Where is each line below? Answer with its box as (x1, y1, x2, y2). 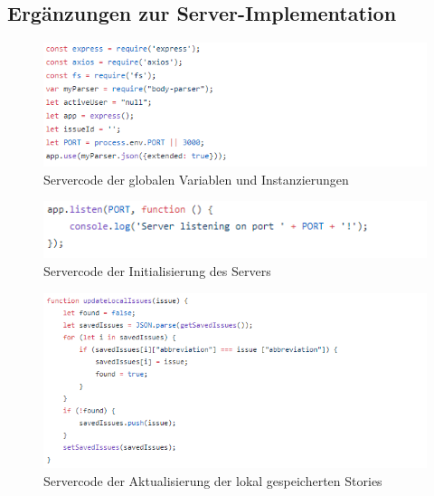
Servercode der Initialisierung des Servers (43, 261, 271, 280)
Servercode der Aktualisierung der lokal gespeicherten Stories (43, 471, 382, 490)
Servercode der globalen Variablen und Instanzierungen (43, 169, 349, 188)
